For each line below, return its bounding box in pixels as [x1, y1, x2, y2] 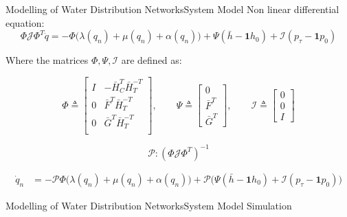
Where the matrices [5, 53, 89, 67]
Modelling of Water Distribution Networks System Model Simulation [5, 198, 292, 212]
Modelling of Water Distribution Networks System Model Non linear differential [5, 2, 339, 16]
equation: [5, 15, 45, 30]
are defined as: [121, 53, 182, 67]
